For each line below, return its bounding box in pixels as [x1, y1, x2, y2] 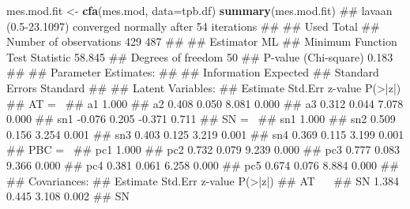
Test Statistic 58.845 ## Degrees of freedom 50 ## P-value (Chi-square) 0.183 [6, 48, 393, 65]
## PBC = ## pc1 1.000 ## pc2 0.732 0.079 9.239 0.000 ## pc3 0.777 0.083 [6, 141, 401, 158]
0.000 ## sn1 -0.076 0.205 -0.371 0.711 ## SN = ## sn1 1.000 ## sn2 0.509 [6, 110, 396, 127]
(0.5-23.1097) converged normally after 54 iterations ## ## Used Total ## [6, 17, 380, 34]
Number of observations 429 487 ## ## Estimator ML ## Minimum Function [6, 33, 397, 50]
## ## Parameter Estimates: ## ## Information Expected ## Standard [6, 64, 379, 80]
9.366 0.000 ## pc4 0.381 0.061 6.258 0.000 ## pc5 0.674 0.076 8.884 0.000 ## [6, 156, 399, 173]
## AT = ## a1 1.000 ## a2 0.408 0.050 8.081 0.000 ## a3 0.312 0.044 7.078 [6, 95, 404, 111]
